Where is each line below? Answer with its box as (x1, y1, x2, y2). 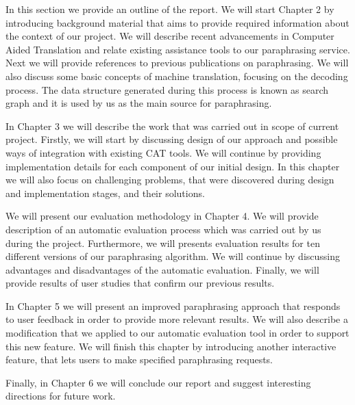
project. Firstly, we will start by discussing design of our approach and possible (5, 132, 338, 146)
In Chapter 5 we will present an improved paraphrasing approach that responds (5, 298, 341, 313)
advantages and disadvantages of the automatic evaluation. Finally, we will (5, 262, 319, 276)
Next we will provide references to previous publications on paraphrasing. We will (5, 55, 349, 70)
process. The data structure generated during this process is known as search (5, 82, 329, 96)
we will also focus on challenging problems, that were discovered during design (5, 172, 334, 187)
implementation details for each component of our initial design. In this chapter (5, 159, 340, 173)
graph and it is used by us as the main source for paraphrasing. (5, 96, 272, 110)
